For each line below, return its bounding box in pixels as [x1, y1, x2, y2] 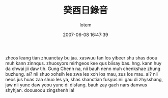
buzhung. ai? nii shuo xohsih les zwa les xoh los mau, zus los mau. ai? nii [5, 71, 158, 77]
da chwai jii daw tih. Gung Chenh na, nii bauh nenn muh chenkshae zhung [5, 66, 161, 72]
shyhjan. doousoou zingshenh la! [5, 87, 75, 93]
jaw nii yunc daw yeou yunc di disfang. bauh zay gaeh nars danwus [5, 82, 148, 88]
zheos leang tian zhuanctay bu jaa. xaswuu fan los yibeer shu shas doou [5, 54, 158, 61]
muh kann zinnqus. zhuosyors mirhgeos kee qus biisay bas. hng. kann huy [5, 60, 162, 66]
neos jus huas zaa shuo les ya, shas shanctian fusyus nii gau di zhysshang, [5, 76, 163, 82]
